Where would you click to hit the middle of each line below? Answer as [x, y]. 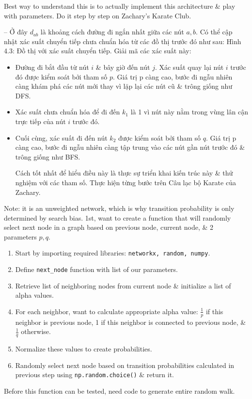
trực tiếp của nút [40, 121]
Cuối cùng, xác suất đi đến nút [61, 137]
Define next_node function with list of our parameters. [96, 269]
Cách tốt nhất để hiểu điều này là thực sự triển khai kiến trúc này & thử [124, 173]
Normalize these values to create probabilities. [84, 349]
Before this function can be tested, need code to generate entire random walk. [119, 391]
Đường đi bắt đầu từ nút [52, 67]
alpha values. [34, 295]
